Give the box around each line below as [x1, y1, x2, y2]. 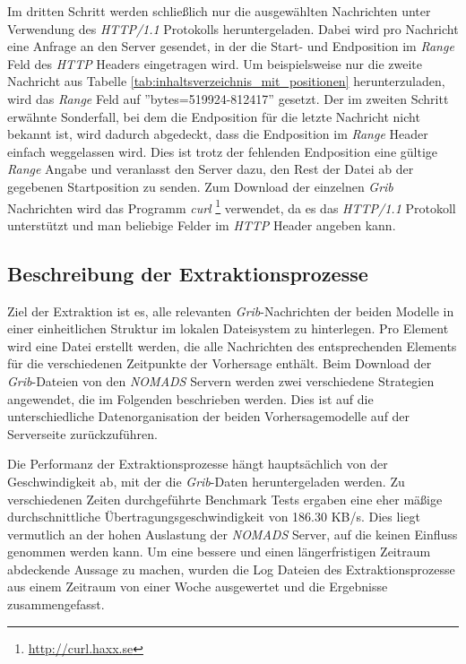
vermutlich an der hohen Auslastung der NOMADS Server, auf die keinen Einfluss [7, 524, 458, 543]
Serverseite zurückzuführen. [7, 424, 158, 443]
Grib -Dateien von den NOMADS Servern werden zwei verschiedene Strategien [7, 371, 435, 390]
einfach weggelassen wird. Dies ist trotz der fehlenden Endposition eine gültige [7, 142, 438, 160]
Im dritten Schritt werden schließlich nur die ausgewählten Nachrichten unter [7, 2, 431, 20]
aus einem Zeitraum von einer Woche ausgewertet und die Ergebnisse [7, 577, 388, 596]
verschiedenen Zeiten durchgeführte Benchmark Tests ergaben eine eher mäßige [7, 489, 443, 508]
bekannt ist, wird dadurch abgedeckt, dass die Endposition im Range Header [7, 125, 428, 143]
